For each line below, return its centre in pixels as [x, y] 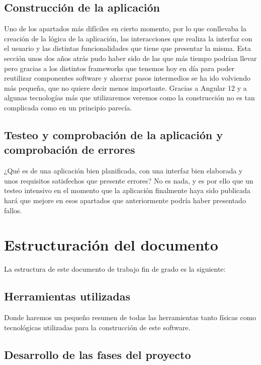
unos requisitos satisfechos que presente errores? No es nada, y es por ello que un [129, 180]
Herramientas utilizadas [67, 296]
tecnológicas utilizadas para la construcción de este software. [97, 327]
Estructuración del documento [111, 245]
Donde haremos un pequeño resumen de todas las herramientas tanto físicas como [130, 317]
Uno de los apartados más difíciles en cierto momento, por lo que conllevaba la [125, 28]
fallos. [13, 210]
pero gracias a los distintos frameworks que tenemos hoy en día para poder [119, 68]
